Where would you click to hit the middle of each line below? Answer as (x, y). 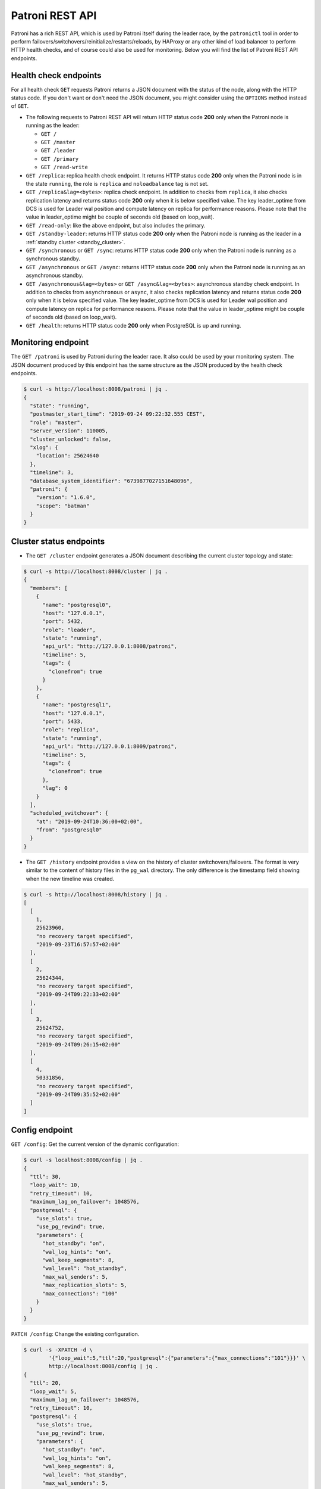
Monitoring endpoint (50, 342)
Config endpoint (42, 1130)
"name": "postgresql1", (77, 705)
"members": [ (49, 588)
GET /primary (60, 159)
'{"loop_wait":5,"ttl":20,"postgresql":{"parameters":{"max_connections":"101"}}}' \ (177, 1358)
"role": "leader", (69, 630)
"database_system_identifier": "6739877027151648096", (111, 481)
